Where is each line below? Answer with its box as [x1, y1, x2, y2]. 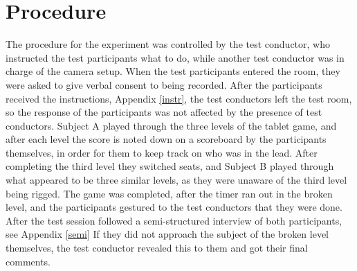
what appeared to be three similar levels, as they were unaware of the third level [6, 173, 347, 187]
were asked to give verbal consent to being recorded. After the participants [6, 77, 322, 91]
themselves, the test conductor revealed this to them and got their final [6, 241, 308, 255]
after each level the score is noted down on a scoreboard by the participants [6, 132, 327, 146]
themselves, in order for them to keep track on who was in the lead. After [6, 145, 318, 159]
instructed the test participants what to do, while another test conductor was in [6, 50, 345, 64]
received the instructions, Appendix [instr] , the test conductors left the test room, [6, 91, 352, 105]
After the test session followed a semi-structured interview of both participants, [6, 213, 342, 227]
